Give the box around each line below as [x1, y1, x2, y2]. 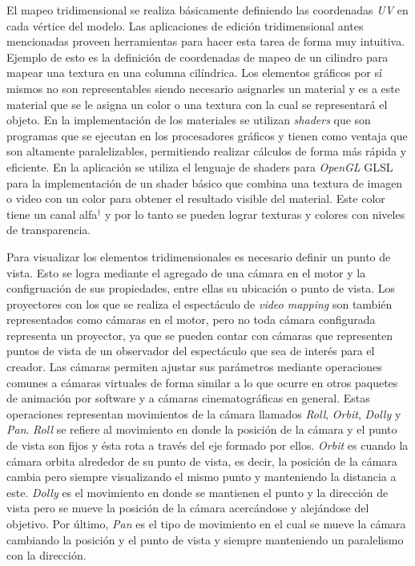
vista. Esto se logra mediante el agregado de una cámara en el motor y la [6, 264, 366, 281]
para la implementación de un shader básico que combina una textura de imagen [6, 174, 403, 191]
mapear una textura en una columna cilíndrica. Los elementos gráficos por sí [6, 64, 382, 81]
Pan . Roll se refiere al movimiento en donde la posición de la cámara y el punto [6, 421, 397, 438]
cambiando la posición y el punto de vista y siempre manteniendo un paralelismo [6, 531, 404, 548]
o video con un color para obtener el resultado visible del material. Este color [6, 190, 385, 207]
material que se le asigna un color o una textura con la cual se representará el [6, 95, 388, 112]
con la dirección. [6, 547, 87, 564]
